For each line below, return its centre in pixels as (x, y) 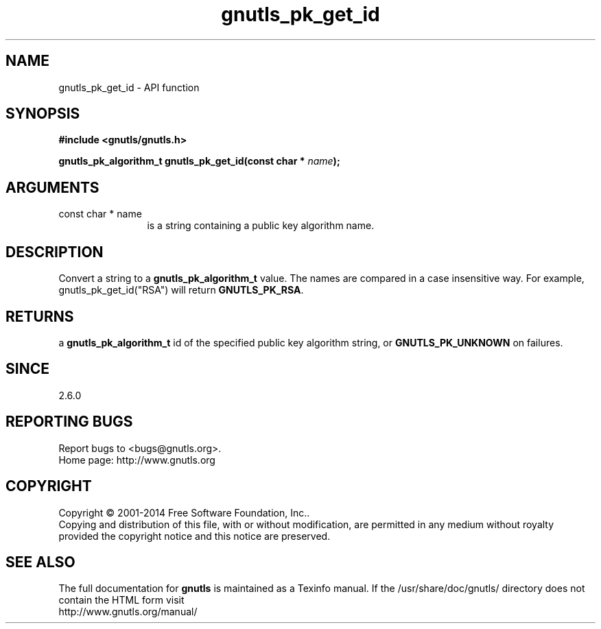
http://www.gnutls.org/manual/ (128, 612)
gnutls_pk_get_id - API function (129, 87)
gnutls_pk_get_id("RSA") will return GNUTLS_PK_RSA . (181, 290)
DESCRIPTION (55, 252)
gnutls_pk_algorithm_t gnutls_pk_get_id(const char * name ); (199, 161)
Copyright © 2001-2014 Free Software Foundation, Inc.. (184, 512)
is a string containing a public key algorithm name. (261, 226)
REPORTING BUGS (69, 422)
